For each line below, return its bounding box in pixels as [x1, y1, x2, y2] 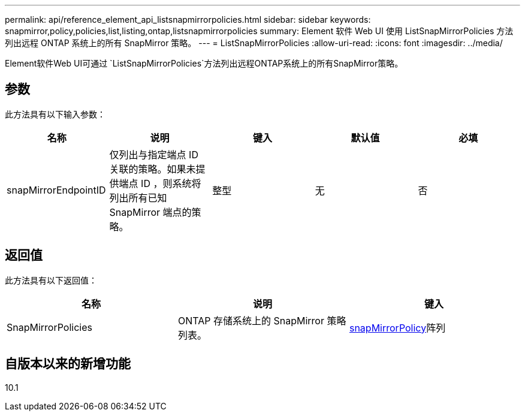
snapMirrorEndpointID [7, 183, 106, 196]
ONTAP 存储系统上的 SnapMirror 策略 [177, 314, 346, 327]
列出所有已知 [109, 191, 167, 204]
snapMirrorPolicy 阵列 [349, 321, 446, 334]
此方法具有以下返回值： [5, 275, 97, 285]
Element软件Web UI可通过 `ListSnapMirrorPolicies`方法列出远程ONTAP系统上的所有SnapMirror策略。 [5, 58, 403, 68]
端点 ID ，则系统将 [119, 177, 201, 189]
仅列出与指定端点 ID [109, 148, 198, 161]
